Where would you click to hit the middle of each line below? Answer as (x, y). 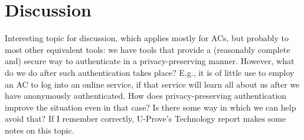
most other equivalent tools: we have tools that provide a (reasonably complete (148, 49)
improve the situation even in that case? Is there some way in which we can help (151, 107)
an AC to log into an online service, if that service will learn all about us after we (152, 84)
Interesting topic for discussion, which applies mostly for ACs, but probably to (147, 38)
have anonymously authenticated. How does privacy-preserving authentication (146, 96)
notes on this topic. (40, 130)
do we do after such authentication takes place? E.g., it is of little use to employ (150, 72)
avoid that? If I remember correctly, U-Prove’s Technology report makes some (146, 119)
